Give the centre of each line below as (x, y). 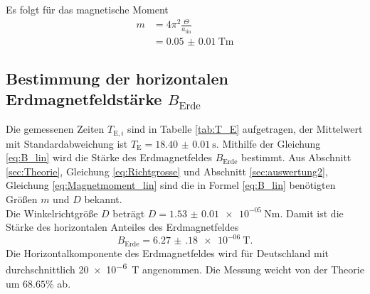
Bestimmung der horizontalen (117, 78)
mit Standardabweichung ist (67, 143)
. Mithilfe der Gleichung (268, 143)
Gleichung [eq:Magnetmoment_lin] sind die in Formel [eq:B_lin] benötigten (171, 185)
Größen (22, 199)
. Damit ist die (312, 213)
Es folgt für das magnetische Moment (87, 9)
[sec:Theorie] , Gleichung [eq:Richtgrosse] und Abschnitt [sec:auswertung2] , (167, 171)
